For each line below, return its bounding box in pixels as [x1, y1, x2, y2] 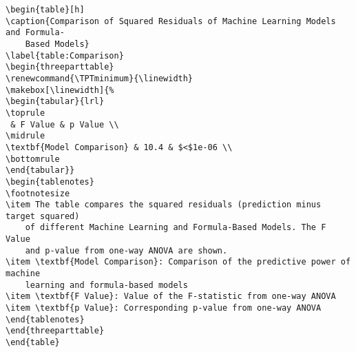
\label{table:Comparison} [6, 50, 124, 61]
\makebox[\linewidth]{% [6, 85, 114, 95]
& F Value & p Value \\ [10, 119, 119, 130]
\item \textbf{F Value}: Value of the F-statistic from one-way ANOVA [6, 291, 336, 302]
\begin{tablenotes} [6, 176, 94, 187]
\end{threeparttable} [6, 326, 105, 336]
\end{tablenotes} [6, 314, 85, 324]
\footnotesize [6, 188, 70, 198]
